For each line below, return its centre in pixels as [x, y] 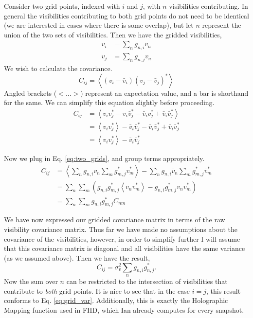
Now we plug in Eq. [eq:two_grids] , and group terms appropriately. [104, 158]
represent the [222, 25]
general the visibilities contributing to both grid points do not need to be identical [127, 15]
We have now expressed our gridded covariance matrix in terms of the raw [115, 220]
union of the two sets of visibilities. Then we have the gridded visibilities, [113, 34]
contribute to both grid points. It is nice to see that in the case [97, 291]
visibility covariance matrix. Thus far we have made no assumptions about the [121, 229]
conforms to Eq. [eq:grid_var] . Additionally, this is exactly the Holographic [116, 300]
